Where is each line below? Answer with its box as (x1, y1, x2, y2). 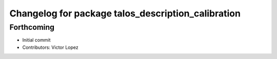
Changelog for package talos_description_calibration (9, 8, 241, 19)
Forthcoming (9, 23, 55, 32)
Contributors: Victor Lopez (22, 44, 79, 50)
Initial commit (22, 37, 51, 43)
